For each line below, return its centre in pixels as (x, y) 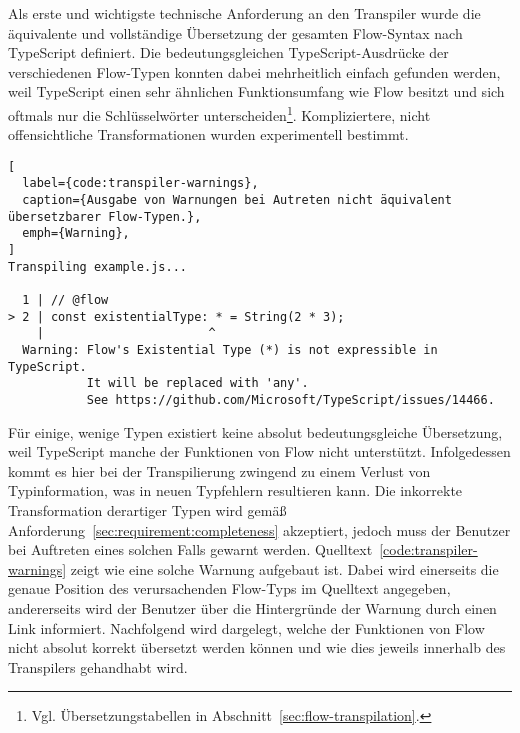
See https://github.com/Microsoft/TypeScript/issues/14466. (290, 400)
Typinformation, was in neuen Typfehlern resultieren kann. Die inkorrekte (235, 490)
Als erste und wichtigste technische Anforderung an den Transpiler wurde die (244, 13)
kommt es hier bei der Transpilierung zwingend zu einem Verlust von (219, 470)
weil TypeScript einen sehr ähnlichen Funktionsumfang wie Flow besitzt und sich (256, 91)
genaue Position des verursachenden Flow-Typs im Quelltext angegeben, (229, 588)
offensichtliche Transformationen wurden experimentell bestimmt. (208, 134)
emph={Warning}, (76, 233)
